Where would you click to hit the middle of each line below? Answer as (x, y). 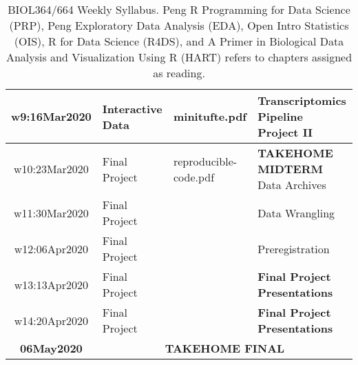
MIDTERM (290, 169)
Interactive (132, 108)
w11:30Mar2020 (51, 213)
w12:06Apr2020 (51, 248)
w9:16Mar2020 (51, 116)
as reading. (179, 73)
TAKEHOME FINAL (225, 348)
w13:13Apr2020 (51, 284)
